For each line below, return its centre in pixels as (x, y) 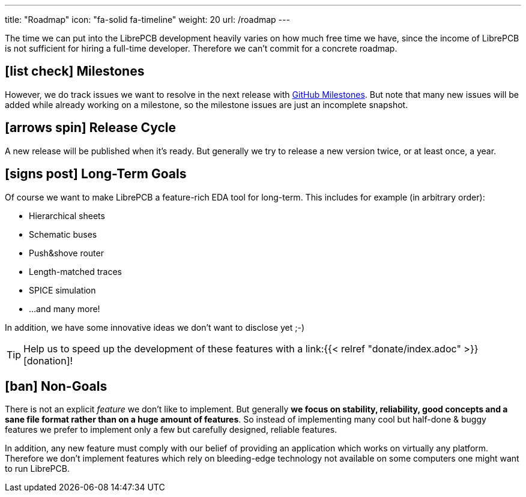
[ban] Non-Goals (56, 386)
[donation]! (48, 360)
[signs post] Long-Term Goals (96, 174)
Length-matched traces (76, 271)
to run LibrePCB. (37, 469)
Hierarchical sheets (67, 215)
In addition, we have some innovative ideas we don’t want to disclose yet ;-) (155, 327)
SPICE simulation (62, 290)
